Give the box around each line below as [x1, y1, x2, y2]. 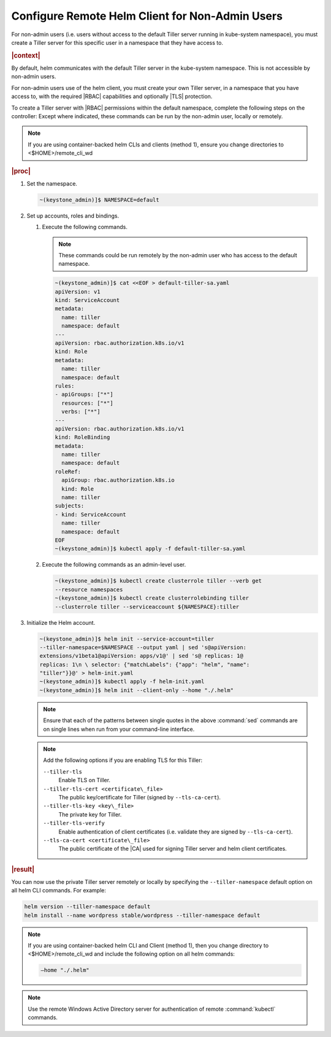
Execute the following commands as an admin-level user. [42, 561, 186, 568]
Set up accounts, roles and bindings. [26, 212, 120, 219]
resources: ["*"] [61, 399, 113, 407]
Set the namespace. [26, 179, 78, 187]
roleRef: [55, 468, 82, 475]
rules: [55, 382, 75, 389]
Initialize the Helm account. [26, 619, 96, 626]
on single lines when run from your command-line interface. [43, 725, 195, 733]
